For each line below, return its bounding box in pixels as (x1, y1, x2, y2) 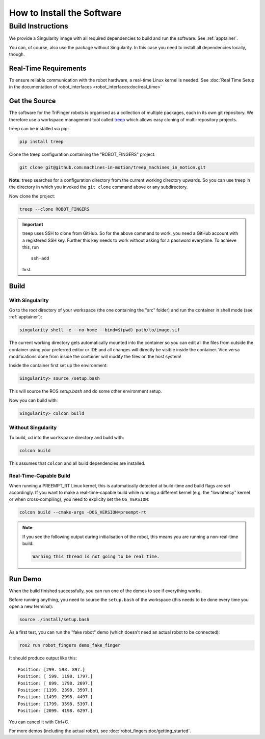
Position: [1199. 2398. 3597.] (18, 687, 93, 693)
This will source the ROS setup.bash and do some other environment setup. (9, 388, 162, 394)
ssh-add (31, 256, 50, 261)
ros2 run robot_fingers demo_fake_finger (19, 643, 121, 648)
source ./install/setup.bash (19, 617, 90, 623)
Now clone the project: (9, 193, 55, 199)
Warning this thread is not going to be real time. (32, 554, 159, 560)
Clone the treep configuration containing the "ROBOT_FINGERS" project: (9, 151, 156, 157)
